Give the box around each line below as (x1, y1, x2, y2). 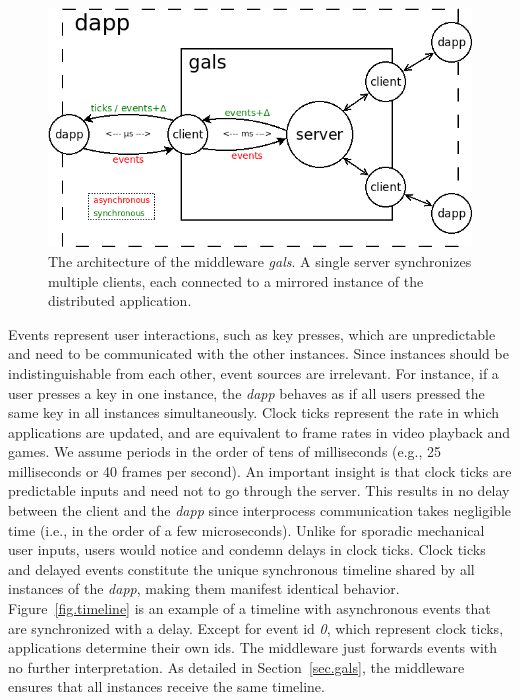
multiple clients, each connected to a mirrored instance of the (48, 270, 424, 291)
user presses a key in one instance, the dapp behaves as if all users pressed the (8, 382, 485, 403)
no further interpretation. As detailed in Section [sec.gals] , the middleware (8, 656, 465, 677)
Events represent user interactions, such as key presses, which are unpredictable (8, 323, 496, 344)
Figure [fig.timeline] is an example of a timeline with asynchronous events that (8, 598, 491, 619)
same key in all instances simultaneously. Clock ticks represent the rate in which (8, 402, 499, 423)
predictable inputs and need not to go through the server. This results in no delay (8, 480, 510, 501)
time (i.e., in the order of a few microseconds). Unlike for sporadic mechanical (8, 519, 485, 540)
